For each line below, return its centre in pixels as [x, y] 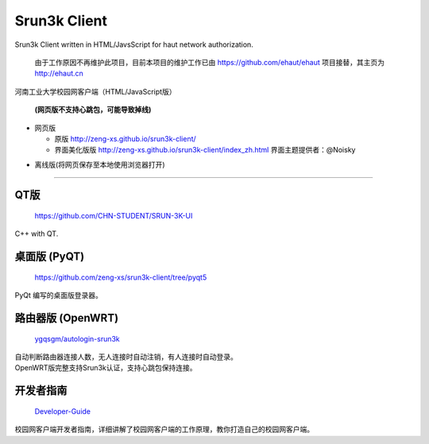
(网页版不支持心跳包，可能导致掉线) [93, 110]
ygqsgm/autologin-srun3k [77, 338]
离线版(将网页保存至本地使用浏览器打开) [100, 164]
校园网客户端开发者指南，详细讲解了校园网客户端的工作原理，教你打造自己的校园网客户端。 [164, 430]
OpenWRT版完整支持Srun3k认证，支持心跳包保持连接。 [106, 368]
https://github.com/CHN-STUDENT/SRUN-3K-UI [114, 216]
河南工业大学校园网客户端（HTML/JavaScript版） [95, 91]
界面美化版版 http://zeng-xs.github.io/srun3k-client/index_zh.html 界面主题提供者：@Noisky [205, 150]
